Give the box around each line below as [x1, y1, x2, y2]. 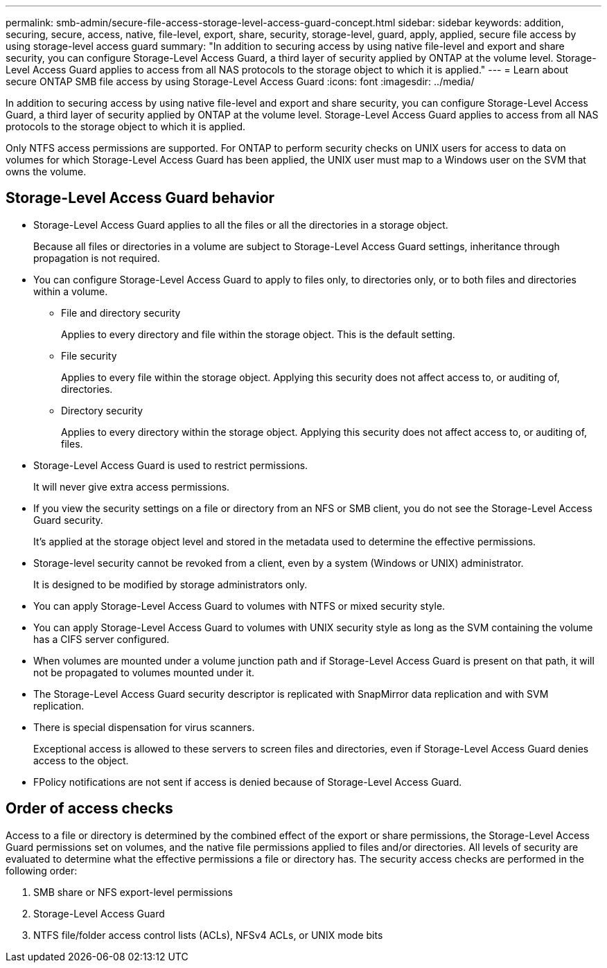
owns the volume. [6, 166, 87, 177]
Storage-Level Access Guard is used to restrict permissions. [33, 459, 308, 471]
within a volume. [33, 285, 108, 297]
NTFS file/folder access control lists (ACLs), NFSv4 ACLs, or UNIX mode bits [33, 929, 383, 941]
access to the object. [33, 754, 129, 766]
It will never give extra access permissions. [33, 480, 230, 493]
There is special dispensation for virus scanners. [33, 721, 255, 733]
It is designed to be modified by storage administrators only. [33, 578, 308, 590]
